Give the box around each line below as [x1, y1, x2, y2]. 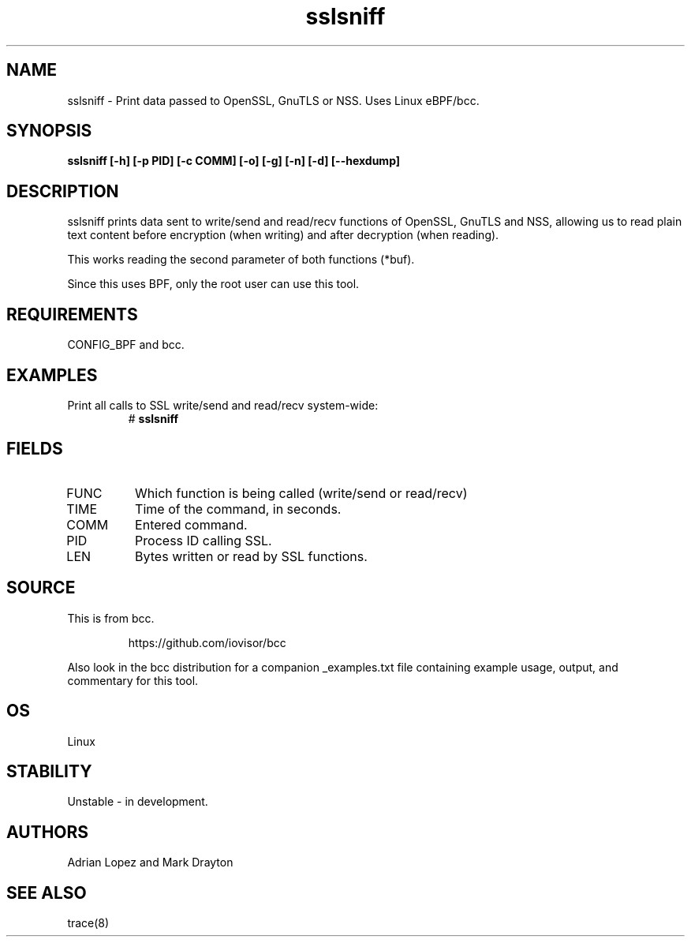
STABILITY [6, 761, 92, 781]
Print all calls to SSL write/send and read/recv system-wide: [67, 398, 379, 412]
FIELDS [6, 439, 63, 459]
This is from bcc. [67, 611, 155, 625]
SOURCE [6, 578, 76, 598]
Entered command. [135, 516, 248, 533]
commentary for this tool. [67, 673, 199, 687]
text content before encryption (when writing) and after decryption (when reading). [67, 228, 499, 242]
